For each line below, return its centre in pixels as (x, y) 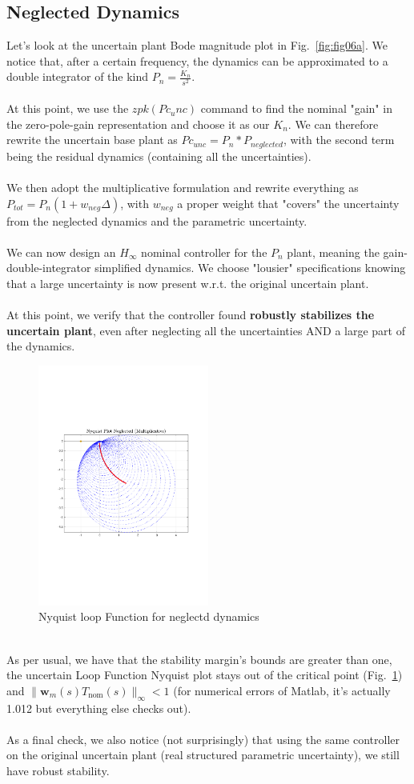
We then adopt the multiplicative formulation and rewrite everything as (183, 187)
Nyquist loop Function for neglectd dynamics (149, 616)
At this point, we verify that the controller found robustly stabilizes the (191, 315)
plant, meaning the (333, 252)
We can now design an (61, 252)
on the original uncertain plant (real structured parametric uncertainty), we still (203, 755)
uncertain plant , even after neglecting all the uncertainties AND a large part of (206, 330)
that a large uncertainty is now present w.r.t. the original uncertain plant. (188, 283)
